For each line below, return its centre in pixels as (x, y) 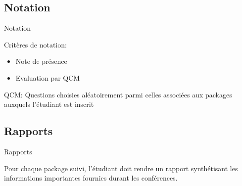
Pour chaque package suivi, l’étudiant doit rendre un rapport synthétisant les (121, 168)
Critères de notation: (35, 44)
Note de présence (41, 61)
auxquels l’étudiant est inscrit (49, 104)
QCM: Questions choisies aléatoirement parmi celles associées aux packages (118, 94)
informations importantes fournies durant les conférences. (91, 178)
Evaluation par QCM (48, 77)
